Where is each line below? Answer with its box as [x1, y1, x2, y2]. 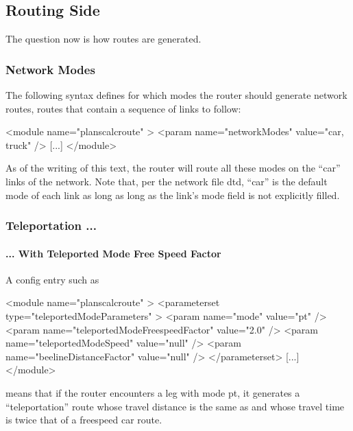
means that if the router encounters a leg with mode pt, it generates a [5, 385, 300, 399]
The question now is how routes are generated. [5, 32, 202, 46]
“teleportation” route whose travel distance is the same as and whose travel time [5, 399, 345, 413]
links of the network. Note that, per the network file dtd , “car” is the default [5, 174, 328, 188]
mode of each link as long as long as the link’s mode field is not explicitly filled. [5, 187, 340, 202]
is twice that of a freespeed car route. [5, 412, 162, 427]
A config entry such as [5, 272, 99, 286]
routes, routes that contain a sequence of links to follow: [5, 101, 241, 115]
